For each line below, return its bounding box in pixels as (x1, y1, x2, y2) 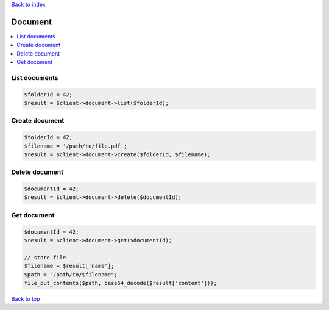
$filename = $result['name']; (24, 262, 115, 270)
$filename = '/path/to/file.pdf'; (24, 142, 127, 150)
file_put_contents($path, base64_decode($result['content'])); (24, 279, 218, 286)
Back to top (11, 295, 40, 302)
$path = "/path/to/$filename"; (24, 271, 118, 278)
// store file (24, 254, 66, 261)
